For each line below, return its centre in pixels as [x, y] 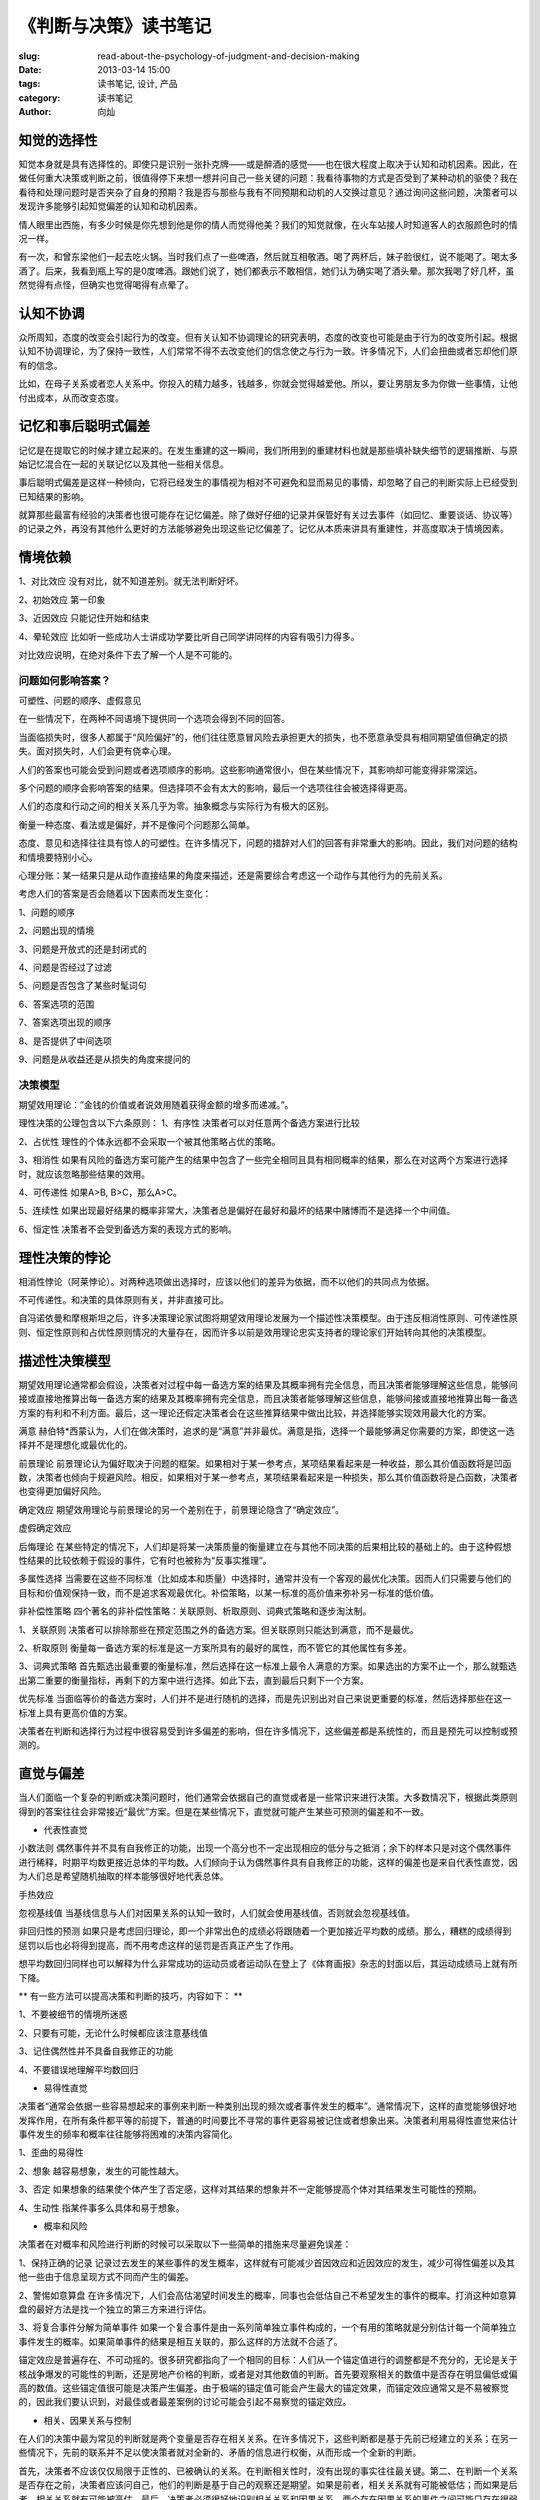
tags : [29, 84]
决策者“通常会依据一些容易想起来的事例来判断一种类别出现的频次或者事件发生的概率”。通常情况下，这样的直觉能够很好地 [267, 2106]
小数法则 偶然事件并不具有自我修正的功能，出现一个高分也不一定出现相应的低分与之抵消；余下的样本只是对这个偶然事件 [265, 1848]
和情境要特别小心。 [58, 857]
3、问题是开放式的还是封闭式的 [82, 949]
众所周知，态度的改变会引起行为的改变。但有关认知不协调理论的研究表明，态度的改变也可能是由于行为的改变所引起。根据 [268, 337]
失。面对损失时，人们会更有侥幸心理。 [97, 751]
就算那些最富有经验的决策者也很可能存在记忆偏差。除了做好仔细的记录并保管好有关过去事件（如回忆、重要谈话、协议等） [268, 515]
